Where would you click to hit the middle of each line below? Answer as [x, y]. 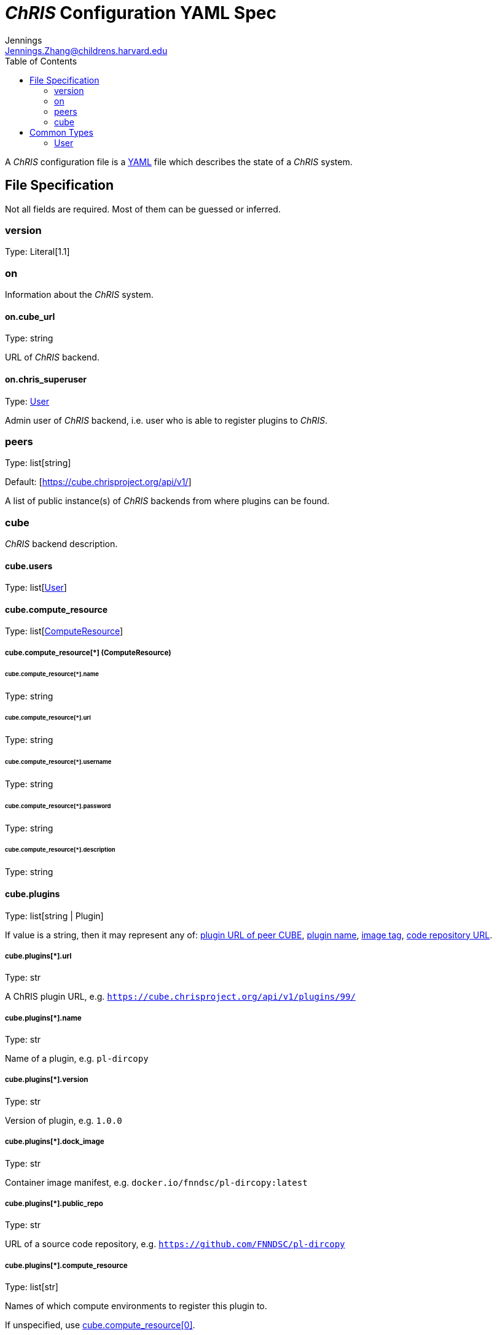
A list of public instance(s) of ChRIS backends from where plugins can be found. [167, 501]
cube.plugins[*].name [43, 1018]
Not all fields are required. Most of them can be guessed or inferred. [143, 209]
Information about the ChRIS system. [79, 295]
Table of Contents [41, 61]
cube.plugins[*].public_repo [54, 1204]
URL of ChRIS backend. [52, 357]
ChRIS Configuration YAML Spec [141, 13]
